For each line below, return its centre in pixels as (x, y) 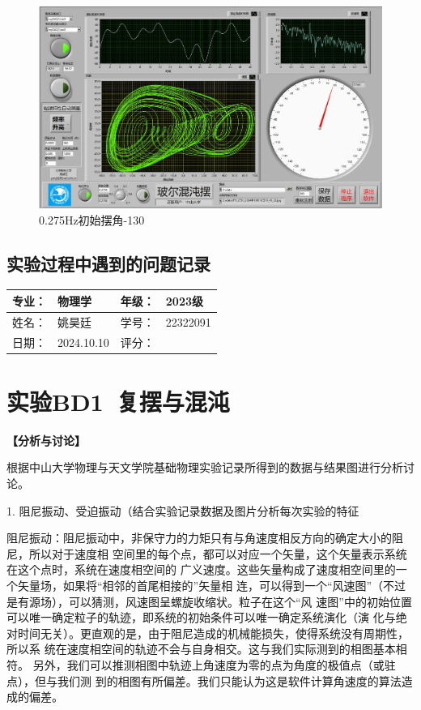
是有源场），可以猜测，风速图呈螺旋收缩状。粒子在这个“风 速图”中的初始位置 (209, 601)
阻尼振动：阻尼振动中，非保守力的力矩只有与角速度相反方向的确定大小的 (199, 538)
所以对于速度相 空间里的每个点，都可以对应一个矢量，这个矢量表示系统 (218, 553)
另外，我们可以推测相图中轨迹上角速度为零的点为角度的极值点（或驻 (214, 665)
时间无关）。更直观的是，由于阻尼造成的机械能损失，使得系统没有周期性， (213, 633)
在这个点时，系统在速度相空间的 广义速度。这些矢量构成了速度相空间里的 (201, 569)
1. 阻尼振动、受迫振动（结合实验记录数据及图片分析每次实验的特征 (183, 510)
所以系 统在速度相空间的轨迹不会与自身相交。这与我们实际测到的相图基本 (201, 649)
